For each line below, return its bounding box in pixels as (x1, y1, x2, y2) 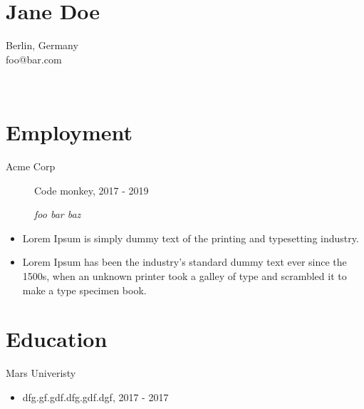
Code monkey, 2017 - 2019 (34, 182, 149, 197)
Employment (6, 118, 133, 147)
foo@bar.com (6, 51, 62, 66)
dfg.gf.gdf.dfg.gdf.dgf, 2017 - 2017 (22, 389, 169, 404)
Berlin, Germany (6, 38, 78, 53)
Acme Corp (6, 159, 56, 174)
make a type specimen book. (22, 282, 147, 297)
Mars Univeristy (6, 366, 76, 380)
